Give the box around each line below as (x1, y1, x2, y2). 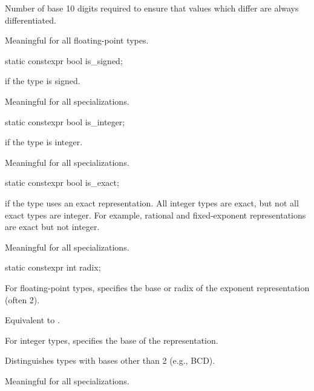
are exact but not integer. (5, 220, 100, 233)
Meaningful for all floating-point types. (5, 34, 149, 47)
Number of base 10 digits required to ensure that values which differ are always (5, 2, 299, 14)
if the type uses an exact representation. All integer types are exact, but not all (5, 196, 299, 209)
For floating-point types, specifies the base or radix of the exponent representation (5, 281, 310, 294)
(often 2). (5, 293, 40, 306)
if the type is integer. (5, 136, 83, 148)
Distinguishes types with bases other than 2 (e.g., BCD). (5, 354, 215, 367)
